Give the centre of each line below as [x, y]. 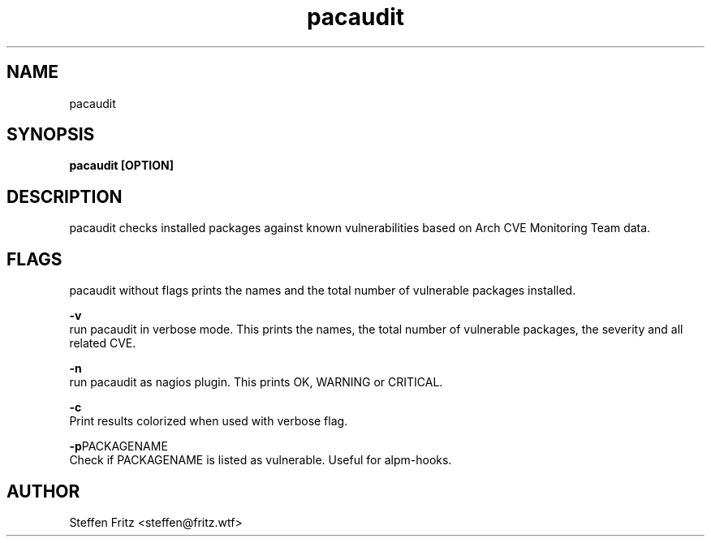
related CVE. [103, 343]
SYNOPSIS [51, 135]
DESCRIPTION [65, 196]
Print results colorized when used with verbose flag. [209, 421]
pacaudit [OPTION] [121, 166]
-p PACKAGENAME [118, 446]
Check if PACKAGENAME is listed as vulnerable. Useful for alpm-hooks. [261, 460]
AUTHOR [43, 491]
